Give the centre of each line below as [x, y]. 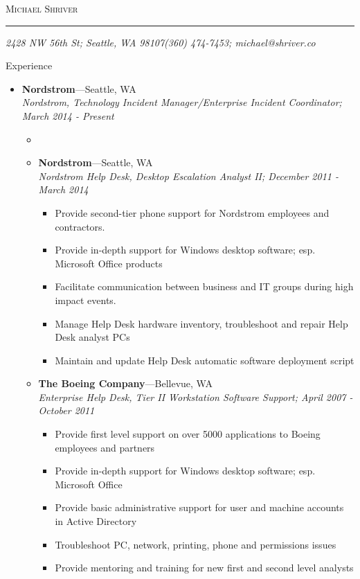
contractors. [80, 226]
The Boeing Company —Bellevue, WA [125, 383]
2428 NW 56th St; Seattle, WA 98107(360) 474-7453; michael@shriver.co [161, 42]
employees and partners [105, 447]
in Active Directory [96, 521]
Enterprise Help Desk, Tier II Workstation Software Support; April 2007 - [196, 397]
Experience [29, 65]
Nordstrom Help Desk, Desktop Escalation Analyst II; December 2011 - [188, 176]
